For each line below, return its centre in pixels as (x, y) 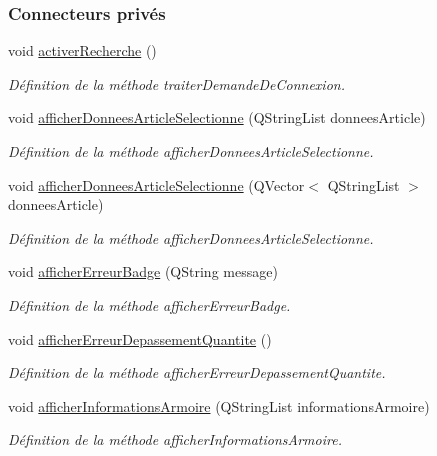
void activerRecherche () (82, 50)
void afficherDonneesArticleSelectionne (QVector (156, 184)
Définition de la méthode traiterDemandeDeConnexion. (176, 83)
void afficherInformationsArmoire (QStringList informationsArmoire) (219, 405)
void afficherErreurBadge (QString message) (143, 271)
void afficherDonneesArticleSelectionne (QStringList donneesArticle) (217, 117)
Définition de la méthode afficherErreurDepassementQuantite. (197, 372)
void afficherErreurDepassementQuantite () (140, 338)
